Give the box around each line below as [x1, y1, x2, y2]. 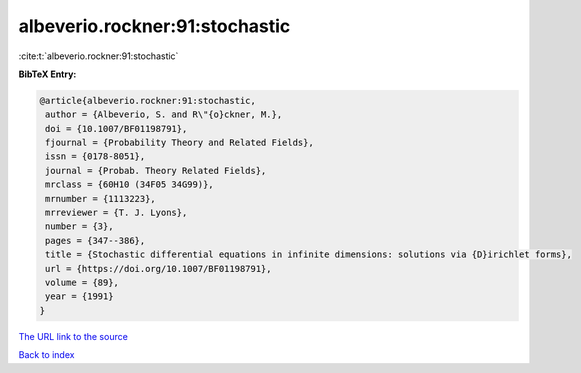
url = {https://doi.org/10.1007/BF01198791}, [45, 263, 272, 274]
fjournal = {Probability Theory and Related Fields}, [45, 137, 314, 149]
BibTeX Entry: [18, 68, 77, 80]
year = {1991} [45, 291, 114, 302]
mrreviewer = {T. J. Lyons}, [45, 207, 188, 219]
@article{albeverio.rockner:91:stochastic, [39, 95, 257, 106]
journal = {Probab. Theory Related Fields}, [45, 165, 267, 176]
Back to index [18, 349, 75, 361]
